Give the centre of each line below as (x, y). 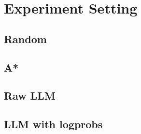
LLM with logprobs (53, 124)
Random (25, 38)
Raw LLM (30, 96)
